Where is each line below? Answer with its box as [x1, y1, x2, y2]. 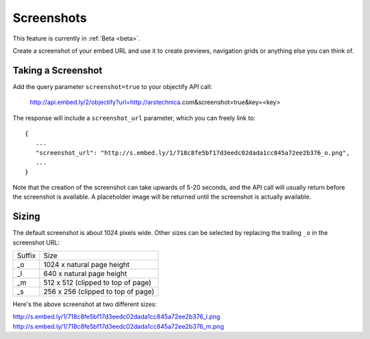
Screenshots [12, 10, 87, 25]
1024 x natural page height [43, 260, 130, 270]
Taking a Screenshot [12, 64, 103, 76]
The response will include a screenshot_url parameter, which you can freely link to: [12, 114, 256, 122]
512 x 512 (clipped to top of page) [43, 278, 152, 288]
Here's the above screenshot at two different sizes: [12, 300, 158, 308]
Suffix [16, 251, 36, 260]
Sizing [12, 211, 40, 223]
